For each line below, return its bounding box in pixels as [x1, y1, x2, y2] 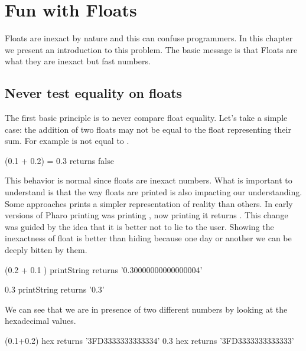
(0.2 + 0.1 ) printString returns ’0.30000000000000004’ [5, 263, 203, 275]
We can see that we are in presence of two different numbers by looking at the [5, 303, 288, 315]
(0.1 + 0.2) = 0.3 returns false [5, 154, 114, 166]
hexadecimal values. [5, 314, 76, 327]
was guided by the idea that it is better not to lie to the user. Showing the [5, 220, 274, 232]
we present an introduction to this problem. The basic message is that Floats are [5, 43, 298, 55]
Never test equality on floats [5, 84, 183, 102]
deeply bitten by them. [5, 244, 87, 256]
